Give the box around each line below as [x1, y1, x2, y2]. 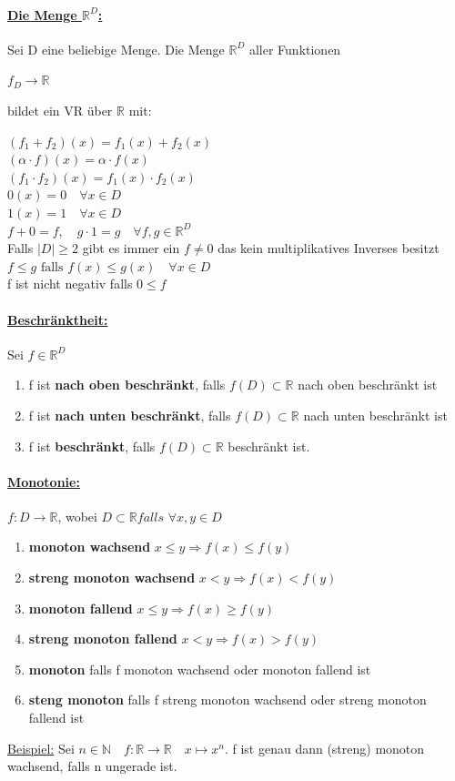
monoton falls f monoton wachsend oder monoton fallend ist [28, 659, 371, 678]
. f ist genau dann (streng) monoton [224, 738, 425, 757]
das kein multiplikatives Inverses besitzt [217, 238, 440, 258]
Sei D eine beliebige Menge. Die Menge [7, 39, 225, 58]
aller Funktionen [248, 39, 341, 58]
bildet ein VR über [7, 100, 113, 119]
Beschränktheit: [7, 309, 108, 329]
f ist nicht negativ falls [7, 274, 133, 293]
